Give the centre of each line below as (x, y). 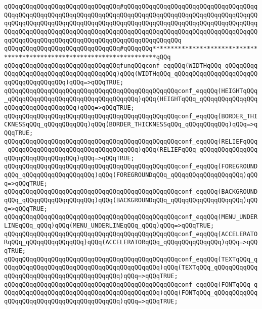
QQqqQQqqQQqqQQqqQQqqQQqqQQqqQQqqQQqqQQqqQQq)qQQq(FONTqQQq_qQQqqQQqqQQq (131, 293)
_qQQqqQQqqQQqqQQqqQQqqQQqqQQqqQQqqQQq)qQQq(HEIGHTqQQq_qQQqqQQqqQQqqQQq (131, 99)
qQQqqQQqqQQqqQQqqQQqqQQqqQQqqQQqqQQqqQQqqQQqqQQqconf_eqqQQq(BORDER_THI (131, 116)
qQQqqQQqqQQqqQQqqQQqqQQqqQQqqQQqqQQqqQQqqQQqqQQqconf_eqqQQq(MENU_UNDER (131, 217)
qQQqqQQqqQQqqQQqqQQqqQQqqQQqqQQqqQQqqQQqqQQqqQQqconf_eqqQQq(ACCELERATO (131, 234)
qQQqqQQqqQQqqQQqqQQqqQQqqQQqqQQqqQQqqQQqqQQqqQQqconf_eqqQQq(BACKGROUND (131, 192)
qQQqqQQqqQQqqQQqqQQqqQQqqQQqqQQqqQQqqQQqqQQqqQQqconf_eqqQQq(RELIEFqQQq (131, 141)
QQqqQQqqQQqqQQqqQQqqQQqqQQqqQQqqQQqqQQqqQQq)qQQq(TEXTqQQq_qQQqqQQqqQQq (131, 268)
